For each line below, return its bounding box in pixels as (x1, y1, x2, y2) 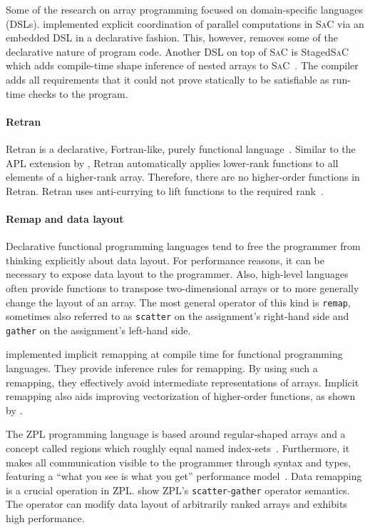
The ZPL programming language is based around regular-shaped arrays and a (6, 426, 346, 441)
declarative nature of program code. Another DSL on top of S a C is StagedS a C (6, 44, 349, 59)
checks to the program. (28, 86, 128, 101)
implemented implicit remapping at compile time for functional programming (6, 346, 343, 361)
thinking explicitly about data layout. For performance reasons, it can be (6, 252, 325, 267)
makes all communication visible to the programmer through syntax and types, (6, 454, 351, 469)
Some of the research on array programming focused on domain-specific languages (6, 2, 364, 16)
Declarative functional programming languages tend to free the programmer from (6, 239, 361, 254)
